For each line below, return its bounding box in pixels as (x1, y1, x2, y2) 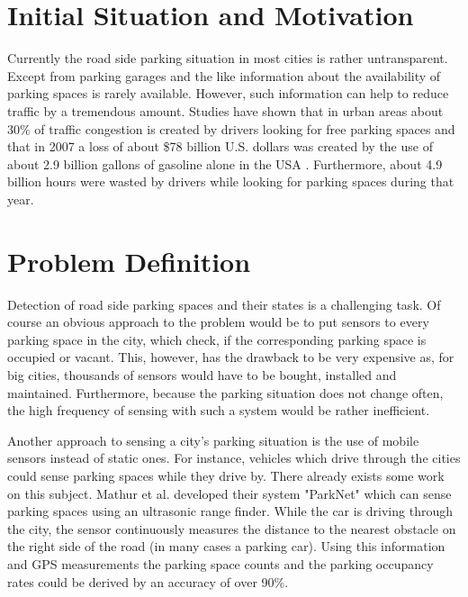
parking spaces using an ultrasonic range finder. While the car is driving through (7, 502, 453, 520)
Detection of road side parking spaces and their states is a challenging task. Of (7, 294, 441, 313)
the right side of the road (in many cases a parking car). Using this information (7, 537, 445, 556)
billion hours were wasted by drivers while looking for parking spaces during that (7, 172, 454, 191)
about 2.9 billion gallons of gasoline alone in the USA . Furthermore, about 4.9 (7, 154, 443, 173)
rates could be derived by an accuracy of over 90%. (7, 572, 289, 591)
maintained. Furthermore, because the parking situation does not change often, (7, 383, 444, 402)
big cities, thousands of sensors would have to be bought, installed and (7, 365, 397, 384)
